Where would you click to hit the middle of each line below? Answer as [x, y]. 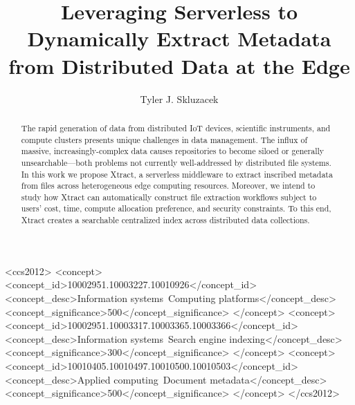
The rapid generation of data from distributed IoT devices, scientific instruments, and [176, 128]
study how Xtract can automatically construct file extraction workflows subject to [169, 197]
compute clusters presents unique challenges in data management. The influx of [164, 139]
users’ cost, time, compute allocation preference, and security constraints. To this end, [176, 208]
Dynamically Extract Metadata [179, 38]
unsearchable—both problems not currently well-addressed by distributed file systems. [176, 162]
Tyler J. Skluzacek [179, 98]
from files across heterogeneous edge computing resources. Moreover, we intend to [168, 186]
